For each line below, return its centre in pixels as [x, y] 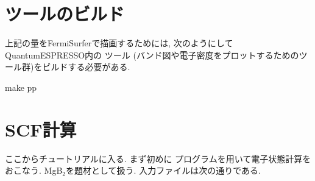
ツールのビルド [65, 14]
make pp [21, 87]
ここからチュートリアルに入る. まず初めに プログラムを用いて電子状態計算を [158, 158]
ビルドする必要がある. [86, 67]
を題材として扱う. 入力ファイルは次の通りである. [163, 170]
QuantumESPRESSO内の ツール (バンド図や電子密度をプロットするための [152, 55]
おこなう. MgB [34, 170]
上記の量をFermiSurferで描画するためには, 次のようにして [119, 43]
